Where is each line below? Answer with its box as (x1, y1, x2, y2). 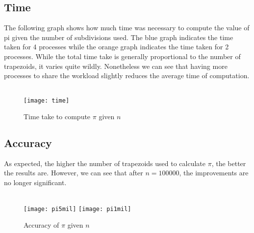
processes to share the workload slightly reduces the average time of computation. (4, 70, 250, 81)
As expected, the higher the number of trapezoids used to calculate (4, 158, 205, 168)
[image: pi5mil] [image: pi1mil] (24, 206, 131, 213)
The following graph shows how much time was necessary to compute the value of (4, 22, 250, 33)
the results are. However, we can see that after (4, 168, 143, 178)
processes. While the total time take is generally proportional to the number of (4, 51, 241, 61)
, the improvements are (179, 168, 249, 178)
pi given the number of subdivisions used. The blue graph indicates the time (4, 32, 233, 42)
